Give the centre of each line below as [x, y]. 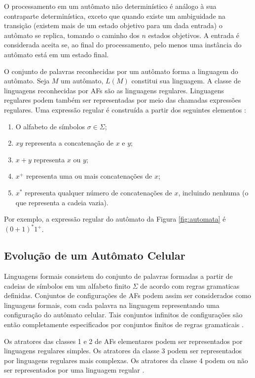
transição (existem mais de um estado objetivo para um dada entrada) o [113, 25]
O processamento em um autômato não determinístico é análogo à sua [110, 6]
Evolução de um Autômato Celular [95, 255]
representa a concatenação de [69, 143]
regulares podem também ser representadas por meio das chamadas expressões [123, 100]
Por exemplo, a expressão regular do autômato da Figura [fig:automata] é [115, 219]
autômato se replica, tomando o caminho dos [72, 35]
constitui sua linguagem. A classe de [186, 81]
